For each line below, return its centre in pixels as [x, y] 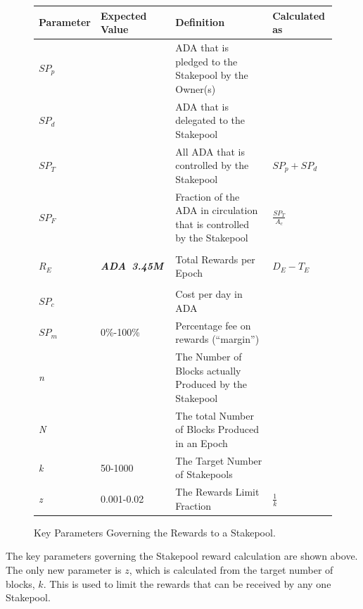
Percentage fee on [213, 325]
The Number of [209, 357]
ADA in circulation [217, 210]
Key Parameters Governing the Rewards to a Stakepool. [155, 532]
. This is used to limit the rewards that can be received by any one [187, 583]
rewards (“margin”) [217, 339]
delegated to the [210, 120]
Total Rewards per [215, 259]
